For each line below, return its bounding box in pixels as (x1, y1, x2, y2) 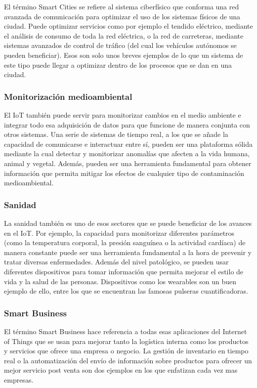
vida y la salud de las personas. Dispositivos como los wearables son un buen (4, 276, 237, 286)
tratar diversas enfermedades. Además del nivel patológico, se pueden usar (4, 257, 229, 267)
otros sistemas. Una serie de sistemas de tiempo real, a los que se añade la (4, 129, 228, 139)
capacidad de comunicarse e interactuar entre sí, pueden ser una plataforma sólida (4, 138, 253, 149)
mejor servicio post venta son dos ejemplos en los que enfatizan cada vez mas (4, 365, 238, 375)
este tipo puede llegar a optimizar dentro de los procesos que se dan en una (4, 59, 232, 70)
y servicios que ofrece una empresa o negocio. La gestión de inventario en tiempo (4, 345, 249, 356)
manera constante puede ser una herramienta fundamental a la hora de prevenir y (4, 247, 252, 257)
